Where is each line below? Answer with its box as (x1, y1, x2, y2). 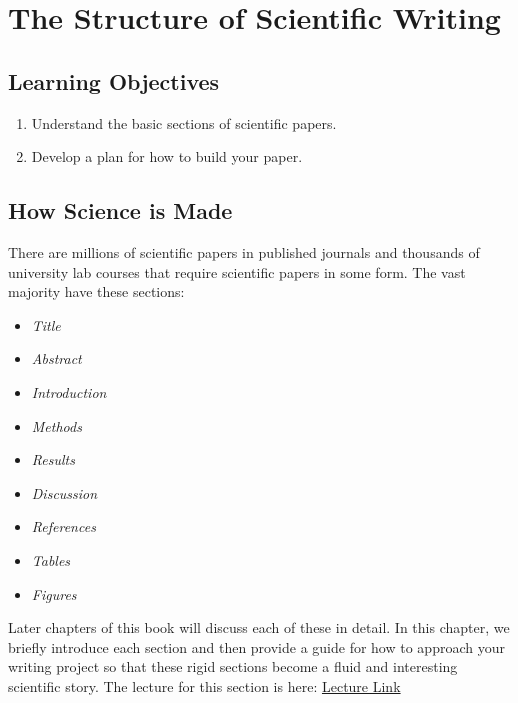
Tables (31, 549, 71, 570)
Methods (31, 415, 82, 436)
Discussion (31, 482, 98, 503)
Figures (31, 583, 77, 604)
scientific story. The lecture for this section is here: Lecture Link (8, 675, 401, 696)
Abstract (31, 348, 82, 369)
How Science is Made (8, 195, 233, 226)
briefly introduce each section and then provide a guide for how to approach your (8, 636, 505, 657)
